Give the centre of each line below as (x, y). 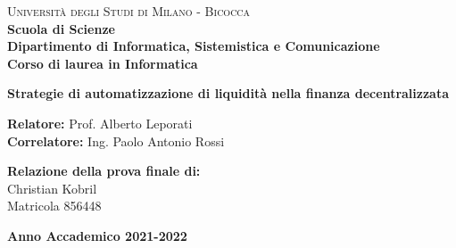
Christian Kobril (52, 188)
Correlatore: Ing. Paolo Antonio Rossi (116, 141)
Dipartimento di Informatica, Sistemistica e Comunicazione (194, 46)
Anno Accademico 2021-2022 (97, 235)
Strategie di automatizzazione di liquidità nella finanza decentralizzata (228, 93)
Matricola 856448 (54, 206)
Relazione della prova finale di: (104, 171)
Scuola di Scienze (61, 28)
